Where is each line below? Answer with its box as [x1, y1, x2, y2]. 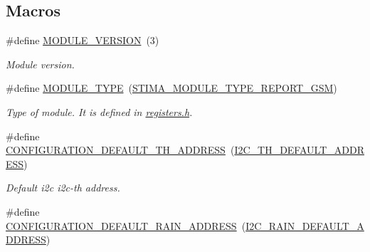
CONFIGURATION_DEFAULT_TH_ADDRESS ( [6, 142, 235, 157]
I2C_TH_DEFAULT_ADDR [234, 142, 364, 157]
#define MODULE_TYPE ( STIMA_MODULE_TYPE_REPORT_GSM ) [6, 80, 337, 95]
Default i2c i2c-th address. [6, 180, 120, 195]
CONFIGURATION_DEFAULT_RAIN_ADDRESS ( [6, 218, 246, 233]
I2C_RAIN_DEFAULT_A [245, 218, 364, 233]
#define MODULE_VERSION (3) [6, 33, 159, 48]
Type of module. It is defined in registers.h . [6, 104, 193, 119]
